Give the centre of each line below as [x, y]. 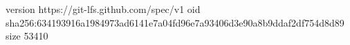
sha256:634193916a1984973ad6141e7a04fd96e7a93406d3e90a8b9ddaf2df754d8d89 [175, 22]
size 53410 [27, 36]
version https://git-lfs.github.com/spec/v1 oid [103, 9]
